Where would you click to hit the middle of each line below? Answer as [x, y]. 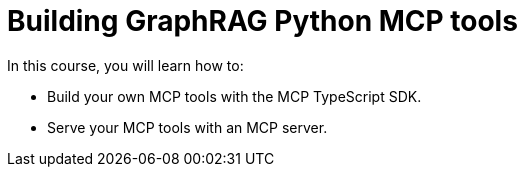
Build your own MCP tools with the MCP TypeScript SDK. [234, 96]
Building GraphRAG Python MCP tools [262, 21]
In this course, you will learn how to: [125, 65]
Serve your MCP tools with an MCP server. [187, 127]
